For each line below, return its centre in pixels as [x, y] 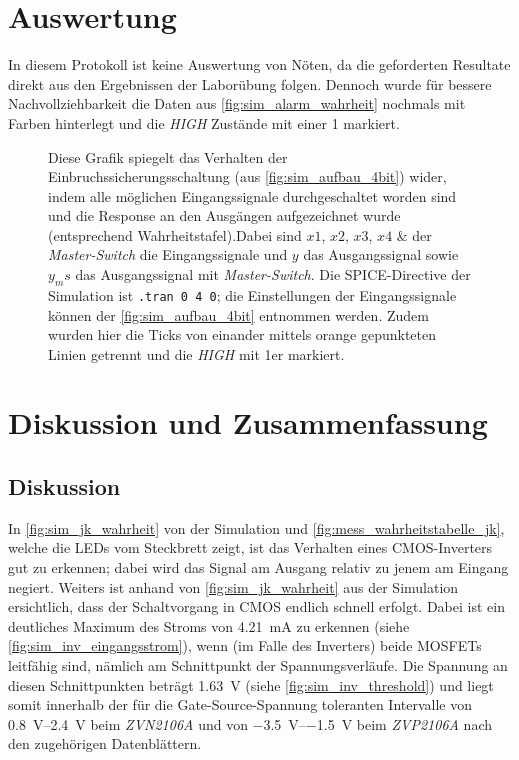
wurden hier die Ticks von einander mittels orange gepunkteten [242, 334]
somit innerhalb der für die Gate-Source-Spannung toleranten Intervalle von [240, 704]
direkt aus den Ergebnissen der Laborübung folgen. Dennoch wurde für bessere [250, 83]
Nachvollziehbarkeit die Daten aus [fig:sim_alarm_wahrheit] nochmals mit [237, 103]
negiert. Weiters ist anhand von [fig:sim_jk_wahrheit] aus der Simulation [233, 586]
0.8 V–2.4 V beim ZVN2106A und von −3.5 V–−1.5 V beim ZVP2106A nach [250, 723]
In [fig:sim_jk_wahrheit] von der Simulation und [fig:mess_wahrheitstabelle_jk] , [256, 527]
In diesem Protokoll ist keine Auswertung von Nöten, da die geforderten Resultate [259, 64]
